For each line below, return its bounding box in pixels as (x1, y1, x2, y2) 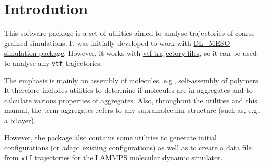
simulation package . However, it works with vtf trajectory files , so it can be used (4, 48, 257, 58)
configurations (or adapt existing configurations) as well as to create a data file (4, 142, 252, 153)
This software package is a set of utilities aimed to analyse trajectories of (4, 28, 233, 38)
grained (4, 37, 28, 48)
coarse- (235, 28, 257, 38)
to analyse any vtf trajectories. (4, 57, 103, 68)
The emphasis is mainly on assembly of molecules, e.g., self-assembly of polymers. (4, 75, 260, 85)
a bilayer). (4, 114, 36, 125)
